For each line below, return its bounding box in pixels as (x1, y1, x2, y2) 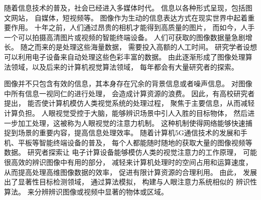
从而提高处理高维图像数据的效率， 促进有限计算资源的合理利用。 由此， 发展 (4, 166, 257, 177)
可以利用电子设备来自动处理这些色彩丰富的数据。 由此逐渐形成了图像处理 (4, 51, 245, 62)
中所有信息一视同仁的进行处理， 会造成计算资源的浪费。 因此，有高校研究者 (4, 88, 255, 98)
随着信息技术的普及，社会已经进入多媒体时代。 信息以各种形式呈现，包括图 (4, 3, 252, 13)
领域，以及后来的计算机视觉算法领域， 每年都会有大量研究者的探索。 (11, 61, 238, 72)
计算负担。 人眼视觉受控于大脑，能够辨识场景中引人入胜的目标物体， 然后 (4, 107, 248, 118)
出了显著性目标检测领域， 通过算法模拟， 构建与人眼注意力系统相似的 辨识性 (4, 176, 257, 187)
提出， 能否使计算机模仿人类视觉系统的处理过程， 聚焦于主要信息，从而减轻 (4, 98, 255, 108)
